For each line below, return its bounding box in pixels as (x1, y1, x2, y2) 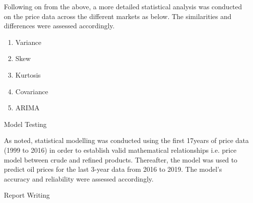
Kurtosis (15, 69, 41, 80)
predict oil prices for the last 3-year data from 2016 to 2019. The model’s (4, 164, 222, 174)
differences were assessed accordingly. (4, 20, 115, 31)
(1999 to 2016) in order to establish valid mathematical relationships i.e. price (4, 144, 236, 155)
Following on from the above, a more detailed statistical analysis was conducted (4, 1, 242, 11)
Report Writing (4, 190, 50, 200)
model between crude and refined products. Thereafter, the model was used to (4, 154, 237, 164)
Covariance (15, 86, 48, 96)
